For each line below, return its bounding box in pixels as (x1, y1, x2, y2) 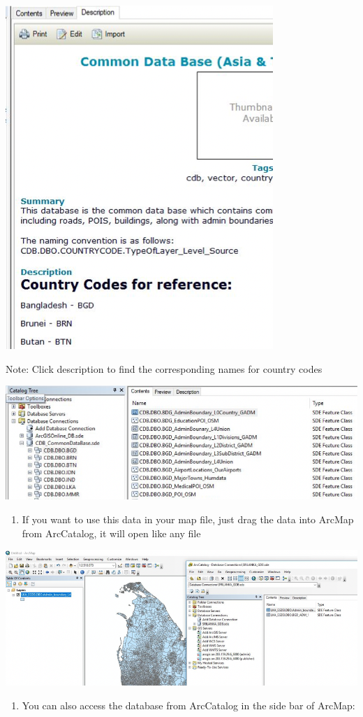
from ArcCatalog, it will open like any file (22, 525, 201, 540)
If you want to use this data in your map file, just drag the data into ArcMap (22, 511, 354, 526)
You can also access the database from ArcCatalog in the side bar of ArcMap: (22, 698, 355, 713)
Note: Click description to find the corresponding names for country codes (6, 361, 323, 376)
